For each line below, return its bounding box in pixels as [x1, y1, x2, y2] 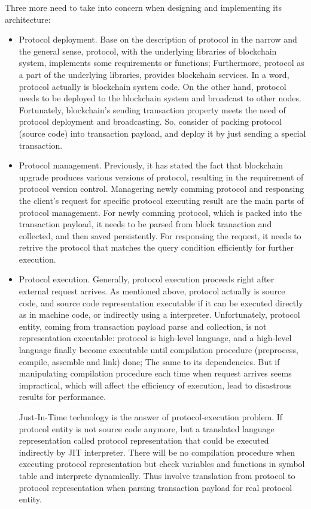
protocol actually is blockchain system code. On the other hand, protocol [19, 80, 286, 92]
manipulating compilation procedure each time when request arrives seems [19, 367, 292, 380]
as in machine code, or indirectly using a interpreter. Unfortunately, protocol [19, 308, 300, 321]
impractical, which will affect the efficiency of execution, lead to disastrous [19, 378, 292, 391]
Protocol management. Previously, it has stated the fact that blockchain [19, 159, 283, 171]
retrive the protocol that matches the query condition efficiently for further [19, 241, 294, 254]
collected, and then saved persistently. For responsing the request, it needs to [19, 229, 301, 242]
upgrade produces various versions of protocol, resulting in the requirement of [19, 170, 304, 183]
